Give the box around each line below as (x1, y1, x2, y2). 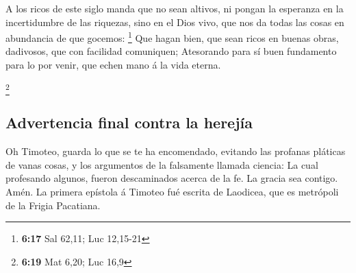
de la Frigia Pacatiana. (5, 198, 101, 212)
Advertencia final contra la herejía (5, 112, 253, 133)
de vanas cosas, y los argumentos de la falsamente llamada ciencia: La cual (5, 157, 318, 171)
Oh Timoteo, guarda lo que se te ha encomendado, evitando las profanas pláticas (5, 144, 346, 158)
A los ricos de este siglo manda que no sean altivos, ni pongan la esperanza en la (5, 1, 344, 15)
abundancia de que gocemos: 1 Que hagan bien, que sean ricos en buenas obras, (5, 29, 339, 45)
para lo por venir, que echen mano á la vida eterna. (5, 58, 221, 72)
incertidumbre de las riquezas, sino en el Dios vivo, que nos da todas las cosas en (5, 14, 344, 29)
